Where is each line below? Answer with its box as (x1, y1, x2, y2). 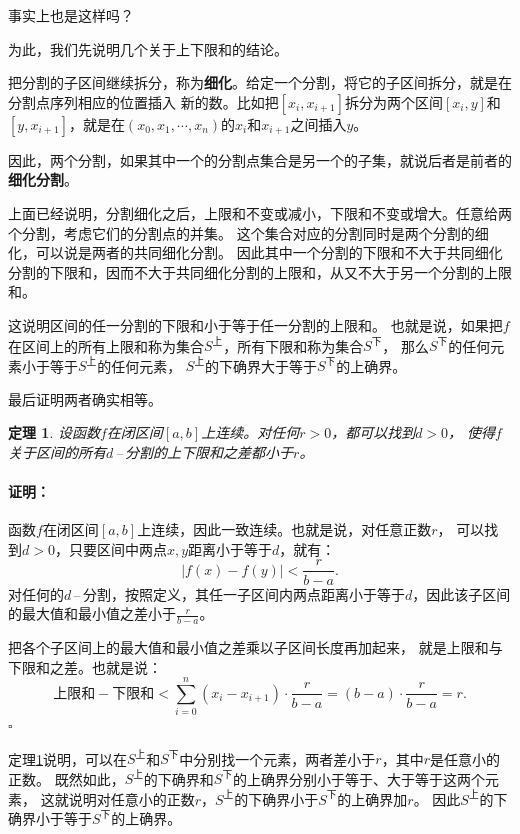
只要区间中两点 (68, 538, 167, 559)
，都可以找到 (331, 422, 416, 443)
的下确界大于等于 (205, 355, 318, 376)
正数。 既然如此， (8, 768, 125, 789)
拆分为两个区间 (344, 91, 443, 112)
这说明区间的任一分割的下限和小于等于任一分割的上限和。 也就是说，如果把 (8, 314, 503, 335)
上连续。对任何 (201, 422, 300, 443)
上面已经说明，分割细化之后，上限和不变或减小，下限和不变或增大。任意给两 (8, 202, 512, 223)
